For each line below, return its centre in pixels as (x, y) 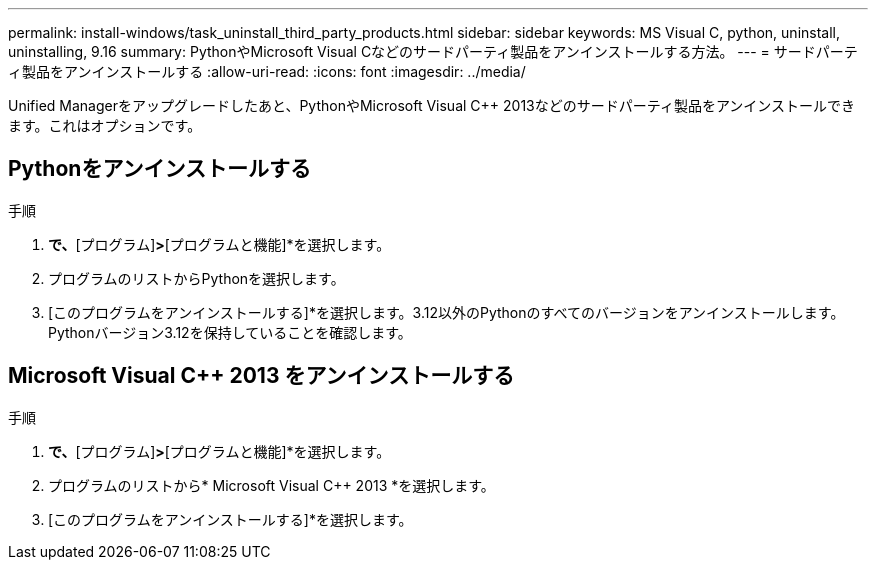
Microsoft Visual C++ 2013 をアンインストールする (261, 376)
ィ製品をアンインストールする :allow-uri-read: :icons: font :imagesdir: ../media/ (267, 71)
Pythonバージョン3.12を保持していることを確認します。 (230, 332)
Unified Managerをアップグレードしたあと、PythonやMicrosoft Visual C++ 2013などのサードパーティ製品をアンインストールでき (432, 105)
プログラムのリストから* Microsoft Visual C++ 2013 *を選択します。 (271, 485)
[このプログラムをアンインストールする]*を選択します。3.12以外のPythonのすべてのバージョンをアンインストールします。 (446, 312)
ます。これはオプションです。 (105, 125)
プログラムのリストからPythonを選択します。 (196, 278)
